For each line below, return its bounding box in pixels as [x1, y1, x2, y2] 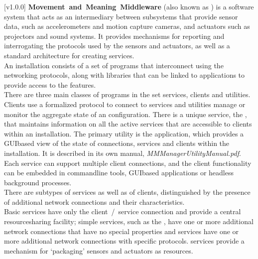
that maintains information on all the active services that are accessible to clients [4, 119, 252, 129]
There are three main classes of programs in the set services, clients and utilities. [4, 89, 251, 100]
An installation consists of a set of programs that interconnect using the [4, 60, 224, 70]
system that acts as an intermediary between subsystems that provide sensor [4, 11, 238, 21]
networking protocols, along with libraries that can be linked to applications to [4, 70, 245, 80]
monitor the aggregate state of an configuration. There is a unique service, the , [4, 109, 247, 119]
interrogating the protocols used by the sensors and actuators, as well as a [4, 40, 230, 51]
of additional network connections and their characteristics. [4, 196, 185, 207]
